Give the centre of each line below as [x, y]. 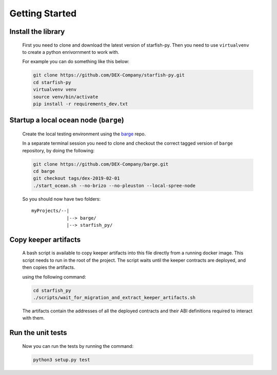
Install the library [37, 32]
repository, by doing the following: [58, 150]
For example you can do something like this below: [76, 62]
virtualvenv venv [55, 90]
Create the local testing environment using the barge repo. [84, 134]
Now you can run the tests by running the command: [78, 346]
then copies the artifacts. [49, 267]
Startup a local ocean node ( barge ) [67, 120]
